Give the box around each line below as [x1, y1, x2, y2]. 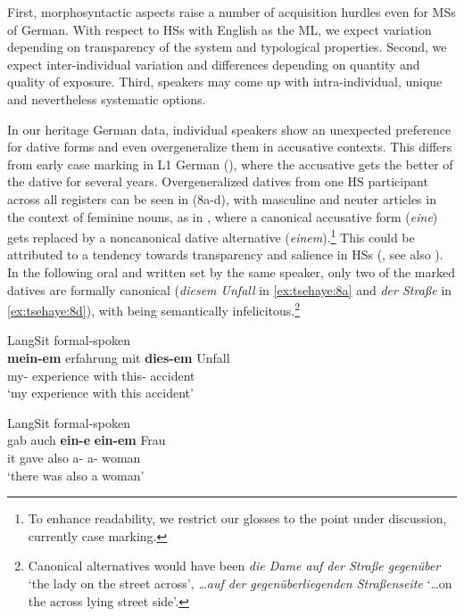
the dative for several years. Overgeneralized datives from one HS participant [7, 172, 428, 191]
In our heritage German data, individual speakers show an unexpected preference [7, 119, 452, 138]
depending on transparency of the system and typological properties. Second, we [7, 37, 447, 56]
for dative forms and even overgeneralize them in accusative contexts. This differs [7, 137, 452, 156]
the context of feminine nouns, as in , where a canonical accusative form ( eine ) [7, 207, 438, 226]
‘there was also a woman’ [7, 465, 145, 484]
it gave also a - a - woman [7, 448, 141, 466]
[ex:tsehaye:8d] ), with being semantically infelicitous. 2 [7, 299, 301, 319]
